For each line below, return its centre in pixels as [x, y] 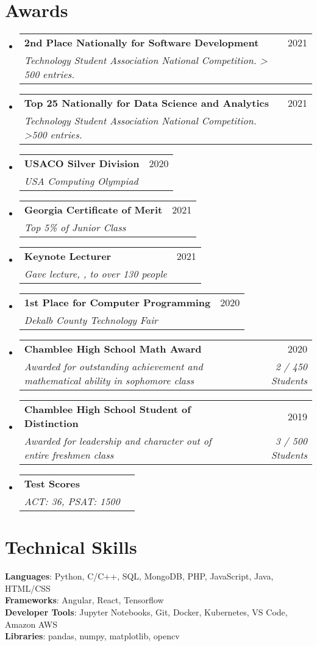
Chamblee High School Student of [107, 409]
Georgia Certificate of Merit [93, 210]
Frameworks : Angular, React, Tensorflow [84, 600]
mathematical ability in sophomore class [109, 381]
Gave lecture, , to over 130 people [95, 274]
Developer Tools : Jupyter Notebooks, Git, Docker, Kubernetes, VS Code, [146, 612]
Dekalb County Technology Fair [91, 320]
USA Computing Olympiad [81, 181]
